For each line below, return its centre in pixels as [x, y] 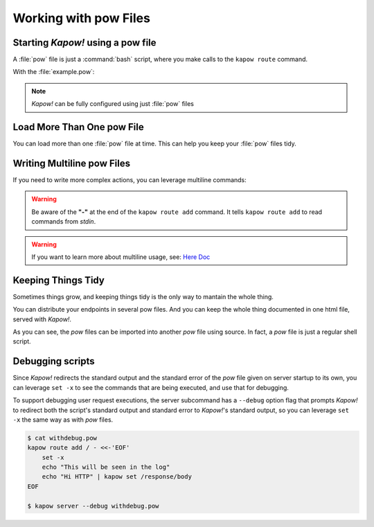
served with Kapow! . [42, 319]
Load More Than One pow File [79, 127]
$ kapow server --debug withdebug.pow [93, 506]
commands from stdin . [64, 222]
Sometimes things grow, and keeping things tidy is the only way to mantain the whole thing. [143, 296]
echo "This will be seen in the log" [106, 467]
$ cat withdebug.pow [62, 438]
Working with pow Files [81, 18]
